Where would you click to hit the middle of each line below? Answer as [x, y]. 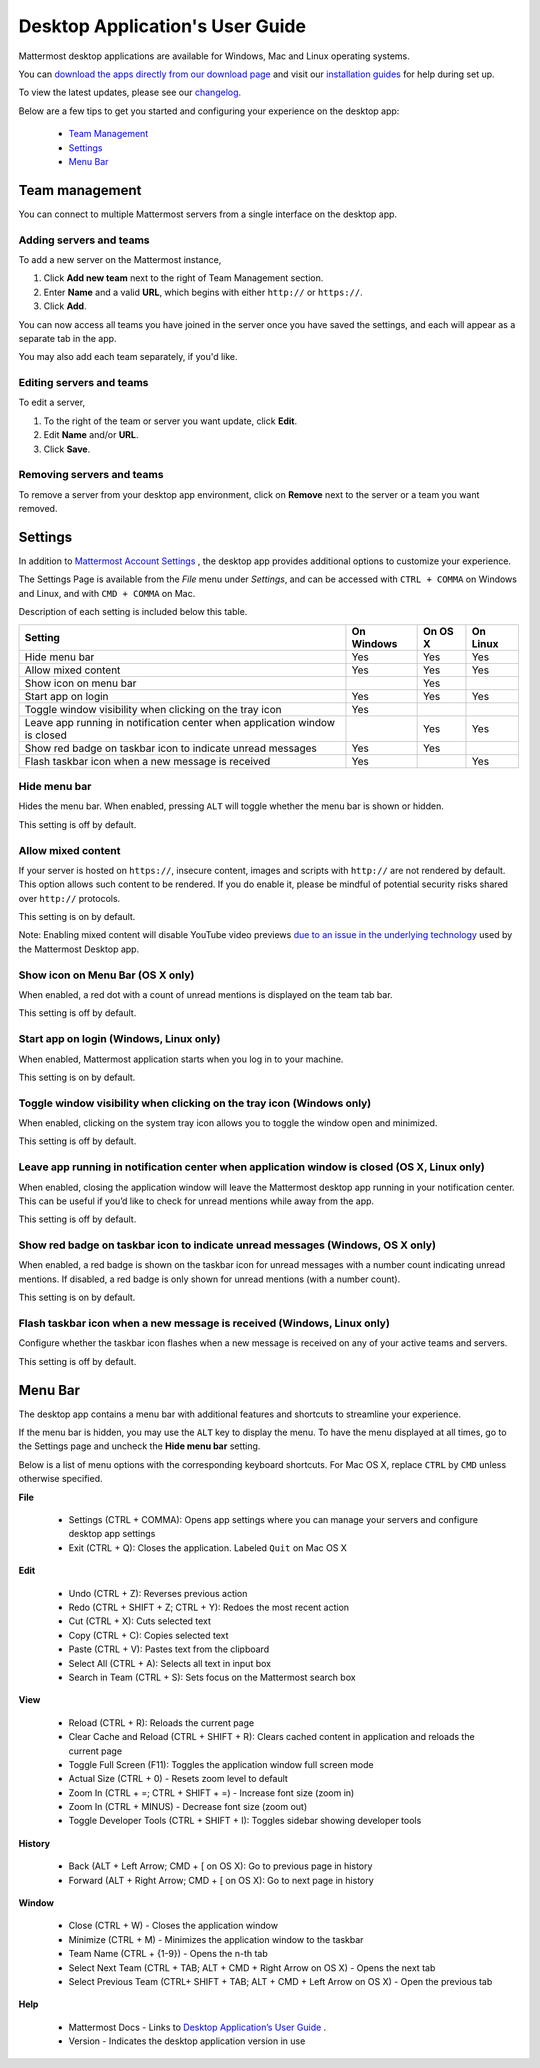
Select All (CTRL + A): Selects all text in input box [170, 1663]
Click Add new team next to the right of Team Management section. [183, 278]
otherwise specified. [60, 1479]
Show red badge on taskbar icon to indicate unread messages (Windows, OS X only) [227, 1245]
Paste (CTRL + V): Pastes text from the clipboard [169, 1649]
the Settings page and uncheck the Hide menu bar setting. [139, 1446]
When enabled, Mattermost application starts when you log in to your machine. [181, 1059]
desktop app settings [112, 1534]
